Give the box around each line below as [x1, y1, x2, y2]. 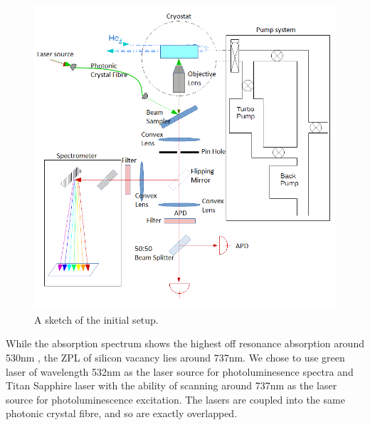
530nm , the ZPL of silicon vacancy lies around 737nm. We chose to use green [6, 349, 345, 364]
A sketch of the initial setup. [34, 312, 159, 327]
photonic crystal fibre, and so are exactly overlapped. [6, 406, 238, 421]
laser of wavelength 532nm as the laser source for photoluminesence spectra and [6, 364, 354, 379]
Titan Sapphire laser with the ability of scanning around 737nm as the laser [6, 378, 337, 393]
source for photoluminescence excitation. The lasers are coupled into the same [6, 391, 345, 406]
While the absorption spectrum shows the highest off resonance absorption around [6, 336, 364, 351]
